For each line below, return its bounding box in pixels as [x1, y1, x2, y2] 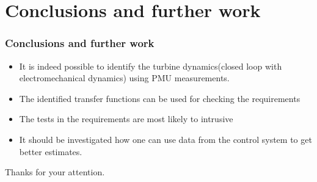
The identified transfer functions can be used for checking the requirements [19, 92, 301, 104]
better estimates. [19, 145, 82, 158]
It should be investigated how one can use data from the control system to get [19, 133, 312, 145]
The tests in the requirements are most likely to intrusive [19, 112, 233, 125]
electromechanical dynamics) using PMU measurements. [19, 71, 230, 84]
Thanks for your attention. [5, 166, 105, 178]
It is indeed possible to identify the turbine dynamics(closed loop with [19, 59, 282, 72]
